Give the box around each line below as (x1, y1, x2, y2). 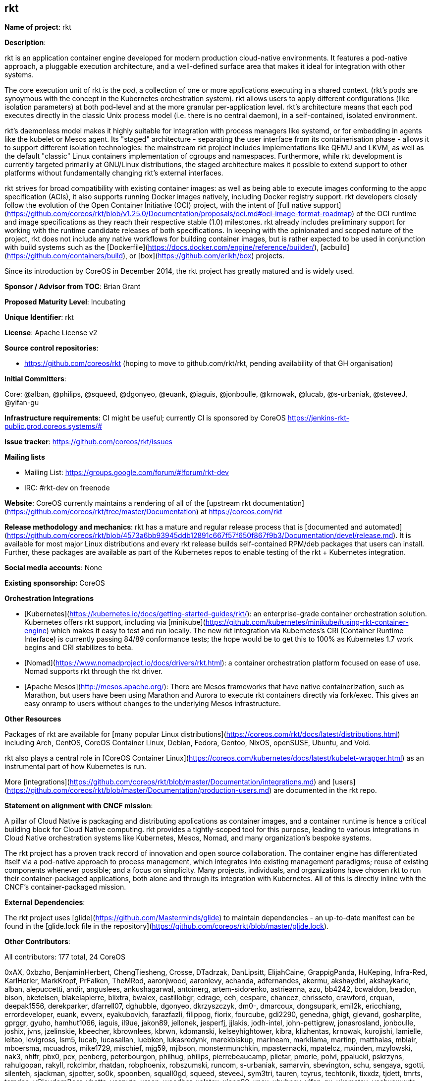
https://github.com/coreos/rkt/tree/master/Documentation (7, 507, 196, 516)
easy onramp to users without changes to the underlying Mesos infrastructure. (24, 699, 281, 708)
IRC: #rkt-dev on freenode (24, 483, 110, 492)
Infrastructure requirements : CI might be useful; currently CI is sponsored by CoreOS (4, 414, 286, 422)
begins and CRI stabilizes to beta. (24, 643, 133, 652)
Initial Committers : (4, 374, 66, 383)
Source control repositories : (4, 344, 99, 353)
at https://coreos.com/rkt (200, 507, 282, 516)
